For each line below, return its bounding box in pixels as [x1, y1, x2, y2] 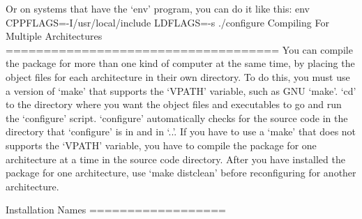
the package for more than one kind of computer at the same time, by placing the [6, 56, 355, 70]
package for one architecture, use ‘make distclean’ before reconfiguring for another [6, 165, 356, 180]
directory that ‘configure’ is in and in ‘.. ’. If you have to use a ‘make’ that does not [6, 124, 356, 139]
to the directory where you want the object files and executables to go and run [6, 97, 342, 112]
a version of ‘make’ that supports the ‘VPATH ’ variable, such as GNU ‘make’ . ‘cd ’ [6, 83, 356, 98]
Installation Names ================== [6, 202, 226, 217]
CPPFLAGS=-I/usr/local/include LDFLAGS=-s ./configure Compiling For [6, 15, 329, 29]
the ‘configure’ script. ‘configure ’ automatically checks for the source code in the [6, 110, 348, 125]
